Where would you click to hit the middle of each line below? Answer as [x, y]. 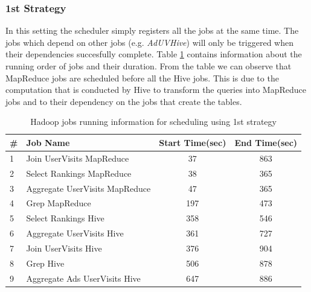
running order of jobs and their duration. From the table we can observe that [149, 66]
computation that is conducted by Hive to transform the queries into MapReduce [156, 90]
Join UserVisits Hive [64, 248]
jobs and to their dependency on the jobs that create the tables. [124, 101]
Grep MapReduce [59, 203]
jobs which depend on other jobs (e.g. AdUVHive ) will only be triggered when [149, 42]
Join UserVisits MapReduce [78, 158]
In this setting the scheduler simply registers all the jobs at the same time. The [152, 30]
